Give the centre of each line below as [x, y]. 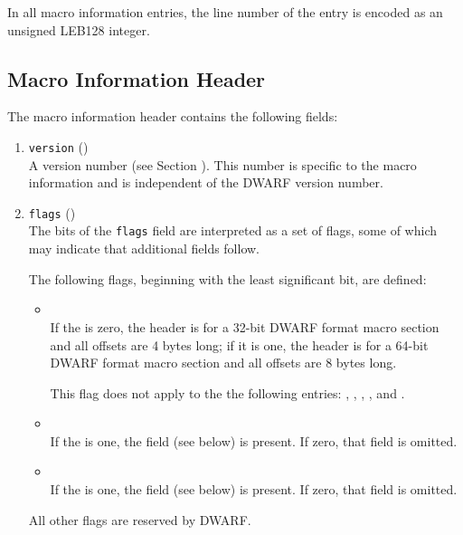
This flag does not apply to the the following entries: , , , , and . [227, 392]
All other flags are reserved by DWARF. [140, 519]
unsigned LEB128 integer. [79, 29]
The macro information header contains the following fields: [173, 116]
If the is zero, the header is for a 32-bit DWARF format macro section [245, 326]
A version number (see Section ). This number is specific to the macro [222, 164]
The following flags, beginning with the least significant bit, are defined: [227, 278]
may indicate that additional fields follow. [144, 248]
